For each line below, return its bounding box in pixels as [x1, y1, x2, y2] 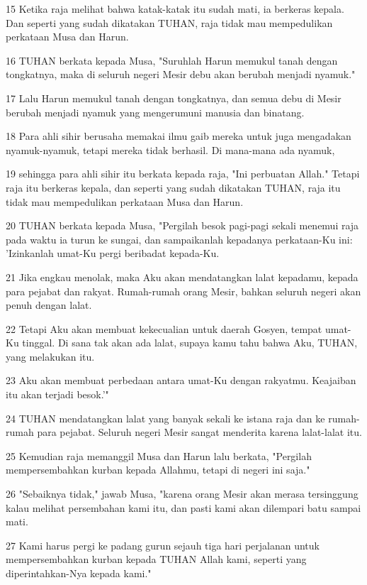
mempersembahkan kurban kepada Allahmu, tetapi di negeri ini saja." [6, 462, 310, 477]
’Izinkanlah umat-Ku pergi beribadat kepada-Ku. [6, 246, 220, 261]
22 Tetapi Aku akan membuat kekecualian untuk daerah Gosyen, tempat [6, 321, 322, 336]
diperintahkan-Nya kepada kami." [6, 566, 152, 580]
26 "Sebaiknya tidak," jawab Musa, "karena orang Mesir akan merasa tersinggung [6, 486, 358, 501]
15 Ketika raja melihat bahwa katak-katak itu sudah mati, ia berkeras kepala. [6, 1, 344, 16]
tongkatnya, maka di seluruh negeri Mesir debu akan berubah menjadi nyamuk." [6, 67, 356, 82]
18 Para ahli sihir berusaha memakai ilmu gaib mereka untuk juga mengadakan [6, 129, 351, 143]
